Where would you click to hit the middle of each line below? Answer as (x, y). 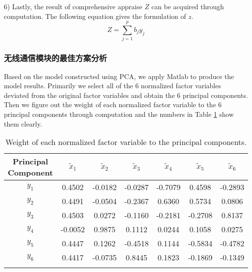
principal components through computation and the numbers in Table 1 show (119, 114)
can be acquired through (188, 6)
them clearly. (23, 123)
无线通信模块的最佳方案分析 (55, 58)
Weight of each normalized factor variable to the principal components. (126, 142)
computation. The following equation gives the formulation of (95, 16)
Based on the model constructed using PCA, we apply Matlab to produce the (119, 76)
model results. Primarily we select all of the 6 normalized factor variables (112, 86)
